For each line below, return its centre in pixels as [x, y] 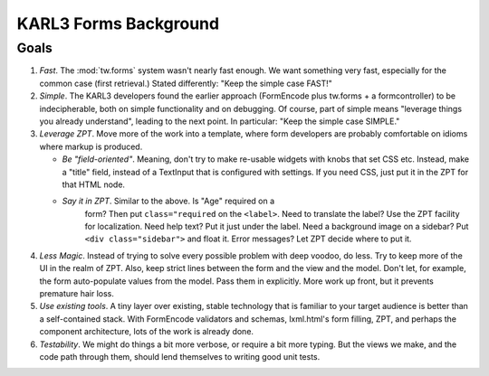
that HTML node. [94, 184]
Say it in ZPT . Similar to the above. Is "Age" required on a [168, 201]
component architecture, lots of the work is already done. [146, 332]
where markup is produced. [91, 146]
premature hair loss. [77, 294]
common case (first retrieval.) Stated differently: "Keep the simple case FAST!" [186, 83]
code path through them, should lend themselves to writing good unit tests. [180, 356]
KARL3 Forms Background [118, 23]
